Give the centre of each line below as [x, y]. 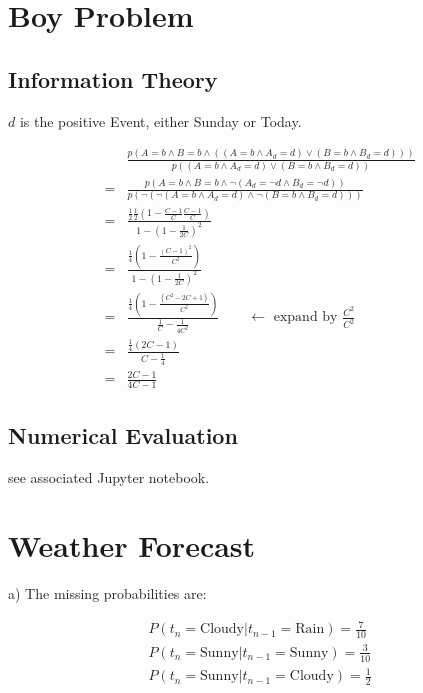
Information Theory [113, 78]
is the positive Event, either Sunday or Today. [160, 120]
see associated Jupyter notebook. [109, 476]
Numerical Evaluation [123, 434]
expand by [305, 317]
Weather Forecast [132, 545]
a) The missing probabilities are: [107, 593]
